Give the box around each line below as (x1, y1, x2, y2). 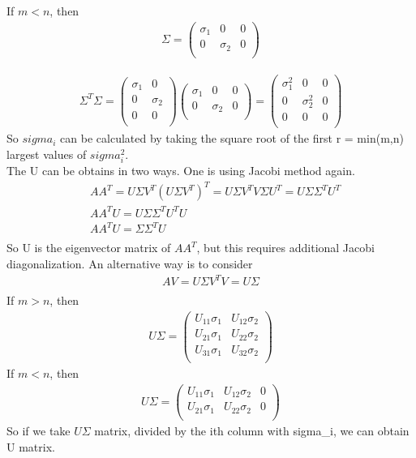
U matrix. (6, 438, 55, 455)
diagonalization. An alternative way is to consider (6, 255, 253, 272)
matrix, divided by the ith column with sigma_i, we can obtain (94, 422, 410, 439)
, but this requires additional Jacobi (196, 239, 375, 256)
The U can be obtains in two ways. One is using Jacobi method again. (6, 162, 355, 179)
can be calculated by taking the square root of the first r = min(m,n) (60, 130, 404, 147)
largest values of (6, 145, 87, 162)
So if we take (6, 422, 71, 439)
